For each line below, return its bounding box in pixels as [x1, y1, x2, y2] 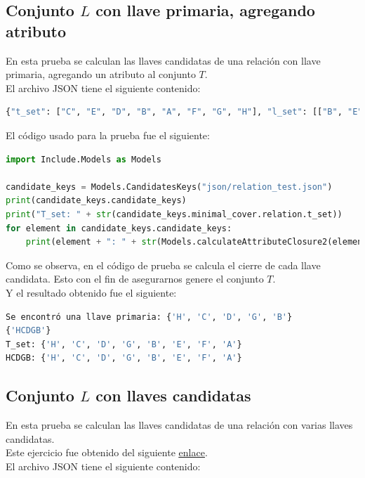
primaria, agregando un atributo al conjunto [6, 67, 196, 82]
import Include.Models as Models [6, 154, 161, 164]
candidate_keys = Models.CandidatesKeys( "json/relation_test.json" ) [6, 181, 333, 192]
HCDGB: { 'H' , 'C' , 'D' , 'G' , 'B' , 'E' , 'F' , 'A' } [6, 353, 242, 363]
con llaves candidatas [95, 385, 251, 406]
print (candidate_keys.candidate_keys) [6, 195, 187, 206]
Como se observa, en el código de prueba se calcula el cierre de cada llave [6, 257, 321, 272]
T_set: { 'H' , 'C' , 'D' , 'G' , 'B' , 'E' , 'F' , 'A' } [6, 339, 242, 349]
